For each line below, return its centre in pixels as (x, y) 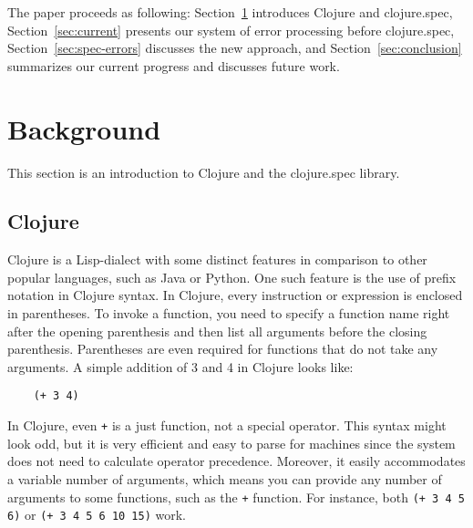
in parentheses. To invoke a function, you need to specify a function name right (229, 313)
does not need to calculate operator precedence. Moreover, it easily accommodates (236, 461)
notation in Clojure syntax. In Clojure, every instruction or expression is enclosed (235, 295)
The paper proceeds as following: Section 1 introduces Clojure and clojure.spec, (230, 12)
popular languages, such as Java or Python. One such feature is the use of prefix (232, 277)
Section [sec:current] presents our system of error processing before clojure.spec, (231, 30)
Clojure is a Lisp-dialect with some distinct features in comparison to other (217, 259)
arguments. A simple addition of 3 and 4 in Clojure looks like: (180, 366)
